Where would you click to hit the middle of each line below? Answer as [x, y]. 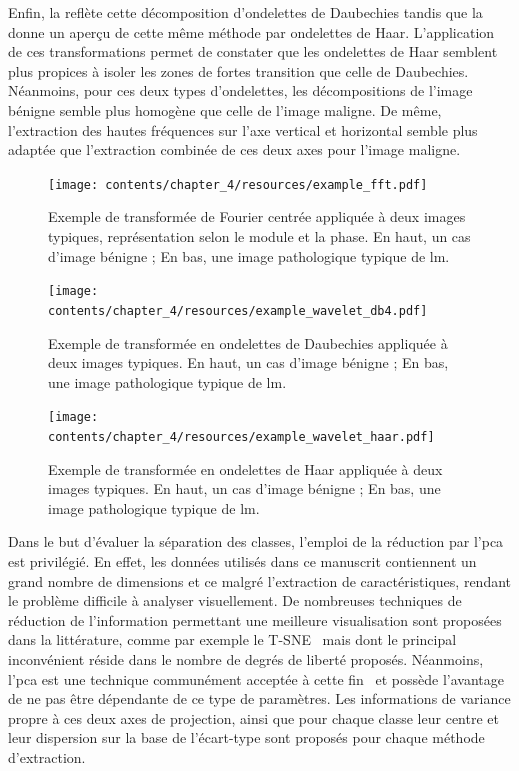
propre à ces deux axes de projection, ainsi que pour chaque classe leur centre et [253, 717]
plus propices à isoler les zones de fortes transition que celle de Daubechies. [238, 70]
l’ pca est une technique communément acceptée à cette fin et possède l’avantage [256, 678]
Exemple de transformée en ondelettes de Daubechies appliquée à [248, 342]
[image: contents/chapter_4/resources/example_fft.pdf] [238, 184]
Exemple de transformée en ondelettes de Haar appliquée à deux [245, 468]
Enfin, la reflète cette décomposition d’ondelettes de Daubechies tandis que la [245, 12]
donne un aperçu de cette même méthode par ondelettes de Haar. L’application [251, 31]
